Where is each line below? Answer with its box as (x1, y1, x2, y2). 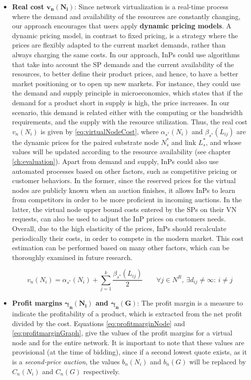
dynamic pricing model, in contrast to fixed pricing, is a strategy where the (12, 30, 238, 40)
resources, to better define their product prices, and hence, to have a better (12, 69, 238, 79)
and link (171, 137, 196, 147)
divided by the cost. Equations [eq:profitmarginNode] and (12, 318, 185, 328)
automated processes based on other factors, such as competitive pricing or (12, 166, 237, 176)
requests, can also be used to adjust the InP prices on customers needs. (12, 214, 226, 224)
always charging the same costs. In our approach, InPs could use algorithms (12, 49, 240, 59)
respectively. (83, 366, 120, 376)
